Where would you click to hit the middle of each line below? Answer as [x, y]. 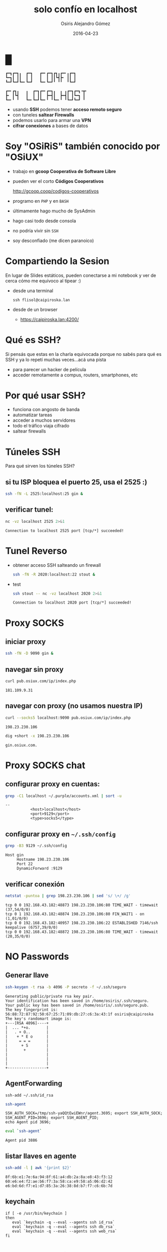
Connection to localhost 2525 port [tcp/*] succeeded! [65, 531]
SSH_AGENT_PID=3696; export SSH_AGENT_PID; [52, 1118]
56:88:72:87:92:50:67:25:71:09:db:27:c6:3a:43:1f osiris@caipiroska [79, 1014]
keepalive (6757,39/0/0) [32, 927]
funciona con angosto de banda [46, 410]
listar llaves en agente [41, 1156]
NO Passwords [37, 956]
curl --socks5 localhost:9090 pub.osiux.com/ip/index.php [68, 718]
